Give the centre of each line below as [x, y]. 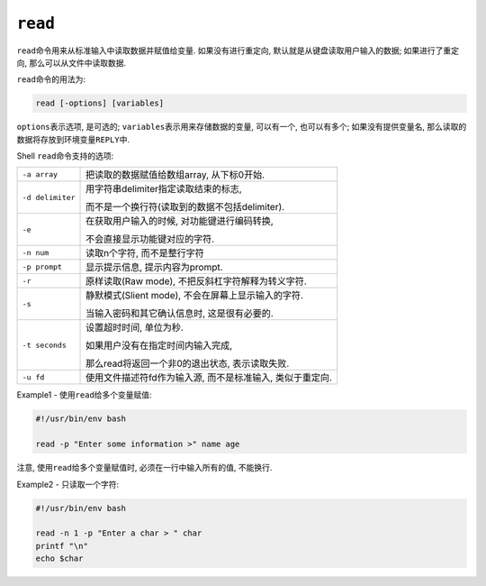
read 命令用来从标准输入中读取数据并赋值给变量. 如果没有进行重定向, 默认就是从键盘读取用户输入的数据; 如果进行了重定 [238, 50]
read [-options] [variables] [100, 103]
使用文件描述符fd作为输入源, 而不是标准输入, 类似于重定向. [209, 378]
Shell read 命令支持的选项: [65, 156]
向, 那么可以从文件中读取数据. [72, 62]
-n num [36, 252]
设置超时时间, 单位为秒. [135, 327]
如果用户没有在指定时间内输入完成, [159, 345]
